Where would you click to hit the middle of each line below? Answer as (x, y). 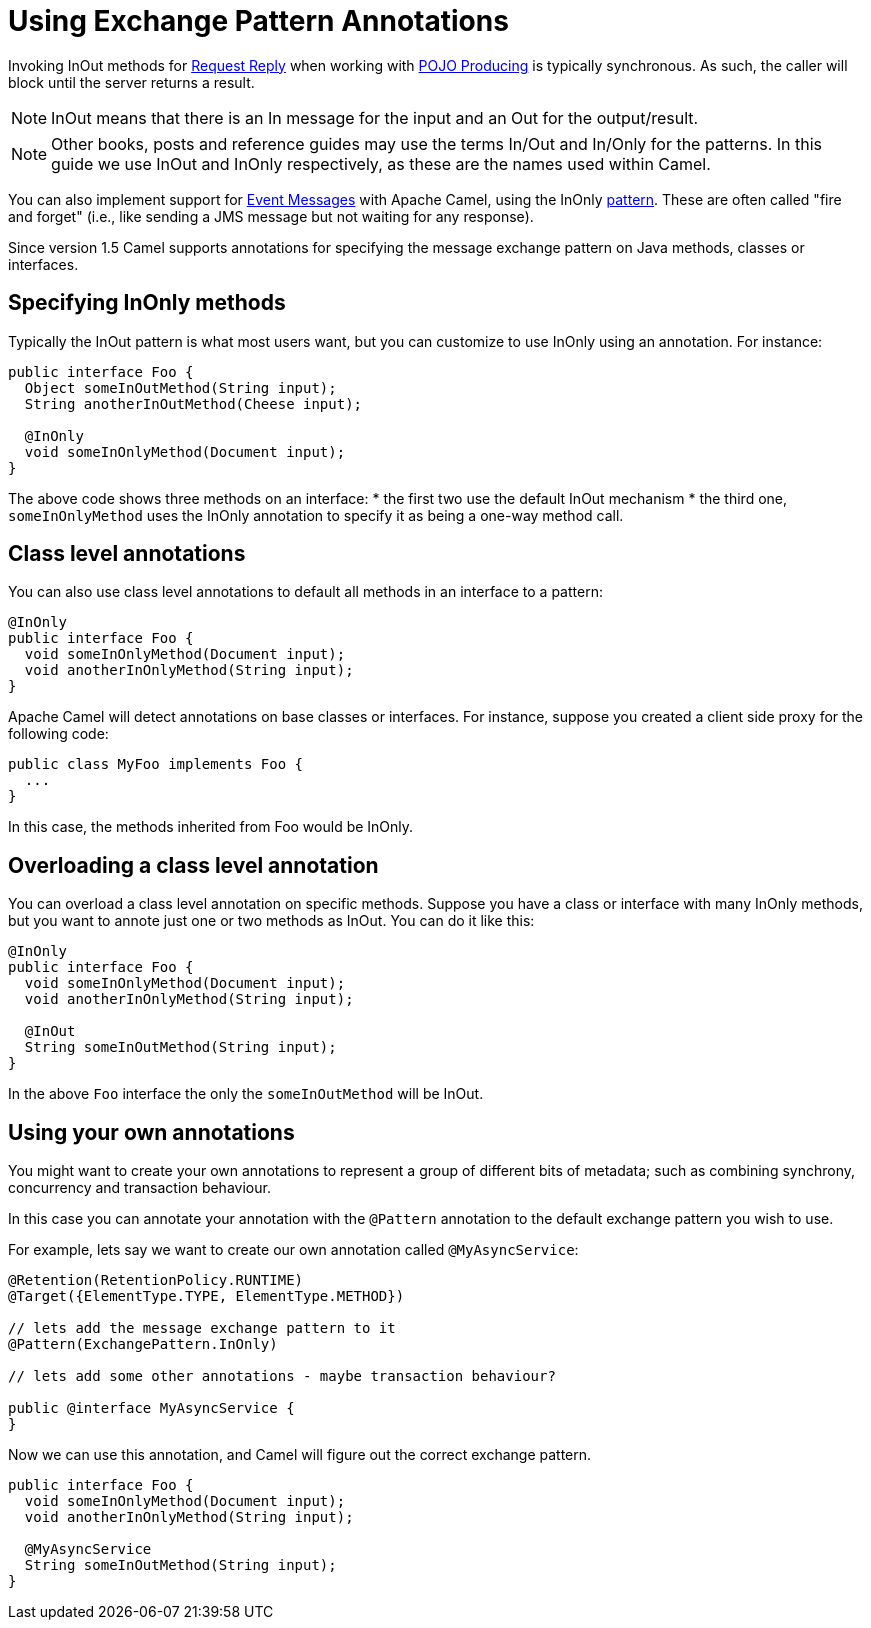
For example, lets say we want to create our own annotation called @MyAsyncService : (293, 1250)
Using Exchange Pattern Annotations (258, 21)
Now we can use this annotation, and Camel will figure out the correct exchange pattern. (300, 1455)
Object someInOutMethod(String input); (180, 387)
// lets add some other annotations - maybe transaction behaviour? (282, 1376)
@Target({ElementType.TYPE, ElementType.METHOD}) (206, 1296)
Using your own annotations (151, 1132)
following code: (58, 734)
